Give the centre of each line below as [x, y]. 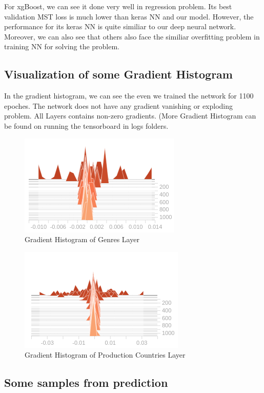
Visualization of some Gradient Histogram [118, 74]
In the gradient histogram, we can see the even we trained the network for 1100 [129, 96]
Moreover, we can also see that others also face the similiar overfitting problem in [132, 36]
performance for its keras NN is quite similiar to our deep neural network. [120, 26]
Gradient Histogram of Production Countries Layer [105, 355]
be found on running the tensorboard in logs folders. [86, 125]
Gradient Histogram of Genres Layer [82, 239]
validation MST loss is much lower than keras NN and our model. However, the [129, 16]
